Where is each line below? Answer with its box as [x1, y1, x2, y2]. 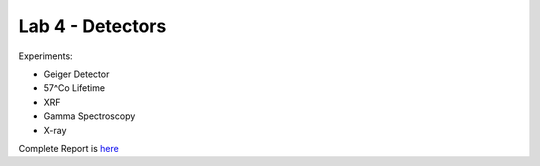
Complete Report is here [18, 142, 119, 154]
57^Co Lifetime [43, 82, 105, 94]
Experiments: [18, 50, 74, 62]
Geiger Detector [43, 68, 110, 80]
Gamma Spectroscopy [43, 110, 136, 122]
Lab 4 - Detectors [18, 15, 167, 37]
